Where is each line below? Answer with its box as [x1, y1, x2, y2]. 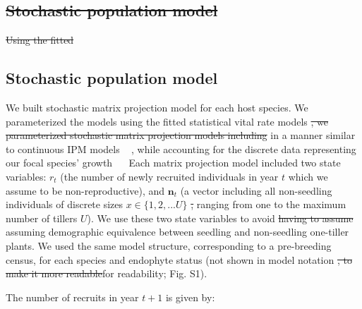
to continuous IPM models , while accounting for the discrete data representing [6, 141, 356, 156]
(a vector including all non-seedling [180, 183, 332, 198]
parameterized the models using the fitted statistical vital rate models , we [6, 114, 329, 128]
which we [288, 169, 328, 183]
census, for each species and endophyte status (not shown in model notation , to [6, 252, 352, 267]
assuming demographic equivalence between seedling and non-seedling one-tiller [6, 224, 349, 239]
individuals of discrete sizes [6, 197, 123, 212]
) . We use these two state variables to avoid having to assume [87, 210, 354, 225]
